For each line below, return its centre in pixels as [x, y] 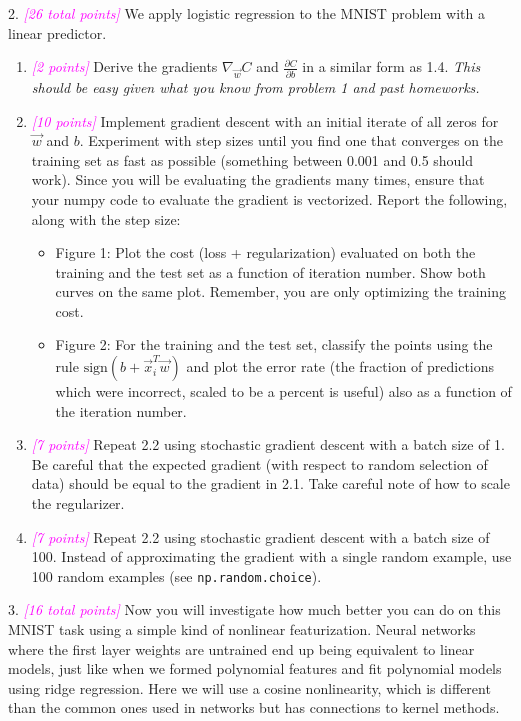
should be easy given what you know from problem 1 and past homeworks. [255, 86]
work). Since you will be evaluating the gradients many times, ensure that [258, 179]
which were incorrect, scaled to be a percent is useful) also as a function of [283, 391]
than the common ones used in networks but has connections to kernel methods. [254, 707]
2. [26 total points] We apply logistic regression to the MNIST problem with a [246, 13]
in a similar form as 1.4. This [391, 66]
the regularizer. [78, 503]
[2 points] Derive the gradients [124, 66]
